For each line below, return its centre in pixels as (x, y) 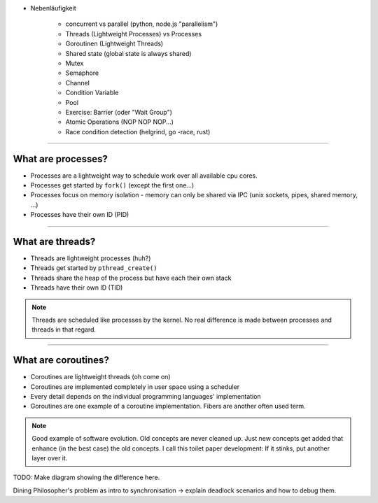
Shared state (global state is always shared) (128, 53)
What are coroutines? (61, 360)
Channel (78, 83)
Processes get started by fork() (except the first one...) (112, 185)
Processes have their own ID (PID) (80, 215)
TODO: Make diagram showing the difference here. (86, 477)
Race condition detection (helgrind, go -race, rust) (138, 132)
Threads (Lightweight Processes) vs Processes (134, 34)
